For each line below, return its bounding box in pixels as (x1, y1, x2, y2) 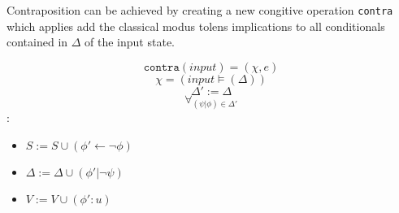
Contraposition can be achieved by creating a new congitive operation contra (7, 2, 393, 18)
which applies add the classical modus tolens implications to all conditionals (7, 17, 385, 34)
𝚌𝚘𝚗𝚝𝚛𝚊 (143, 61, 180, 73)
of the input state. (85, 33, 175, 50)
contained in (7, 33, 68, 50)
